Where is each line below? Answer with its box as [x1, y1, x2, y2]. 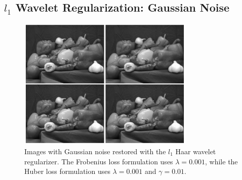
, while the [205, 156, 238, 166]
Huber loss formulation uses [24, 166, 110, 176]
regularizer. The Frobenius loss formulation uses [24, 156, 173, 166]
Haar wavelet [175, 146, 216, 156]
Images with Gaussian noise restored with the [24, 146, 166, 156]
